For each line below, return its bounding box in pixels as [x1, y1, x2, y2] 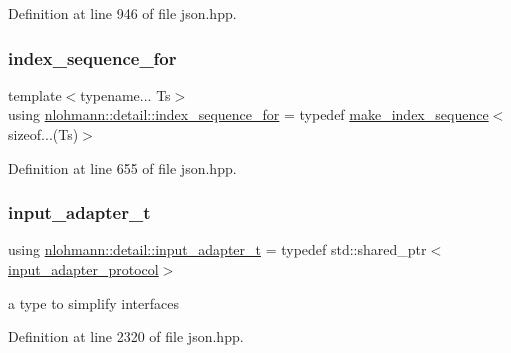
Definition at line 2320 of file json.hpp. [8, 326, 244, 347]
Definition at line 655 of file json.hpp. [8, 157, 237, 178]
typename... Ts [80, 84, 171, 105]
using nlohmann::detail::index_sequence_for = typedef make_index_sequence [8, 104, 489, 125]
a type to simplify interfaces [8, 292, 179, 313]
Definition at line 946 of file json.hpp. [8, 3, 237, 23]
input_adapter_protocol [8, 259, 159, 279]
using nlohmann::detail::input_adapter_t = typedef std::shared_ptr [8, 239, 427, 260]
